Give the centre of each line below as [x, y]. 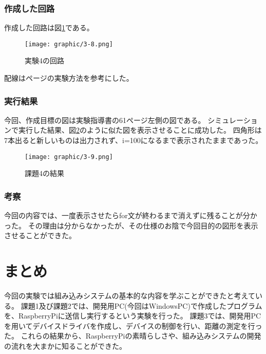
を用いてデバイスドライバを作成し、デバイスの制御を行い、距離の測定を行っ [133, 325]
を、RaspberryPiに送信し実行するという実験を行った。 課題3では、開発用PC [133, 316]
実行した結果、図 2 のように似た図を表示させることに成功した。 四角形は [140, 130]
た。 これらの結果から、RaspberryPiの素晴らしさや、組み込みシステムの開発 [133, 336]
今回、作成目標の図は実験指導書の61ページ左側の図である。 [105, 120]
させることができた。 [40, 235]
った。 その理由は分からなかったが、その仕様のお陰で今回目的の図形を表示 [131, 225]
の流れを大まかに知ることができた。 [65, 346]
